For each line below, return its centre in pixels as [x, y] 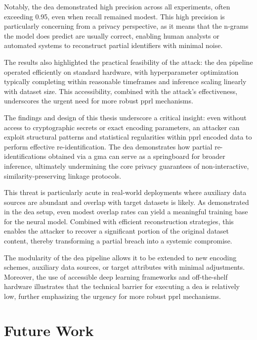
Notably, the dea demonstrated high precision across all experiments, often [117, 6]
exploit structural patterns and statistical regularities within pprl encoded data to [128, 137]
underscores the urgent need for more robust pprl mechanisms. [99, 101]
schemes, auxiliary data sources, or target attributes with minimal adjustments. [125, 267]
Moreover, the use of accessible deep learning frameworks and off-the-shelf [116, 276]
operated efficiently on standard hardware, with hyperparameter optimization [121, 72]
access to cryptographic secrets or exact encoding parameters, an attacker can [122, 127]
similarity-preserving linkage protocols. [63, 175]
